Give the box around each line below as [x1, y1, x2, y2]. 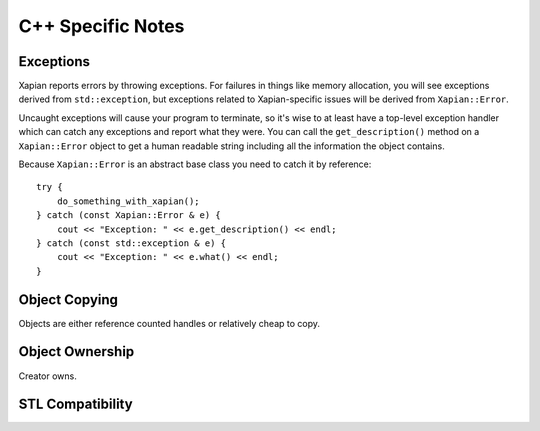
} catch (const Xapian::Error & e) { [36, 210, 222, 221]
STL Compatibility [18, 396, 134, 413]
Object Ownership [18, 343, 135, 360]
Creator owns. [18, 370, 77, 382]
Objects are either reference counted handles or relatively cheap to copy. [18, 317, 320, 329]
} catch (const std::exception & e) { [36, 237, 227, 249]
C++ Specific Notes [18, 15, 185, 37]
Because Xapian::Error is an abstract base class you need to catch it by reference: [18, 158, 372, 170]
